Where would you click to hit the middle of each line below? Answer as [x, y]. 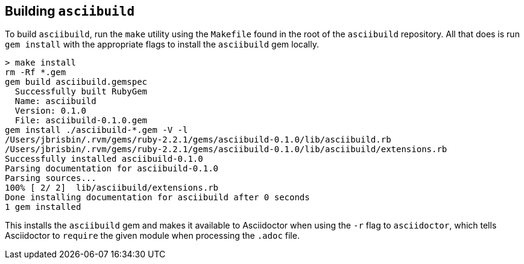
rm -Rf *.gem [36, 72]
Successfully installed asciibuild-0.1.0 [104, 159]
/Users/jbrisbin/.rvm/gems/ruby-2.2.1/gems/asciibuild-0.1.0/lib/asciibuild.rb [198, 140]
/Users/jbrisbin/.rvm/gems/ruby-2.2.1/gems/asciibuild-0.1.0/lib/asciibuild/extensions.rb [226, 149]
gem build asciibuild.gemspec [76, 82]
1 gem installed [43, 207]
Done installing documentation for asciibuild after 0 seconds [157, 198]
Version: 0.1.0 [50, 111]
